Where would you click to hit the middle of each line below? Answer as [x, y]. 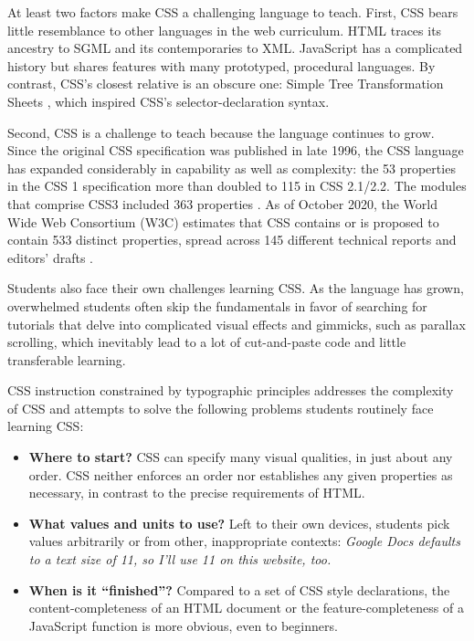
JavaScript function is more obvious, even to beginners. [183, 625]
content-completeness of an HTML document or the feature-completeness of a [246, 608]
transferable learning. [67, 359]
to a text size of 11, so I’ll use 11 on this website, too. [180, 559]
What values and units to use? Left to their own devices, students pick [239, 523]
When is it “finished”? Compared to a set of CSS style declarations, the [239, 589]
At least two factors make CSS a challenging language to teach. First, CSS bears [233, 12]
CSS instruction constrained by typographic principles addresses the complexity [231, 390]
